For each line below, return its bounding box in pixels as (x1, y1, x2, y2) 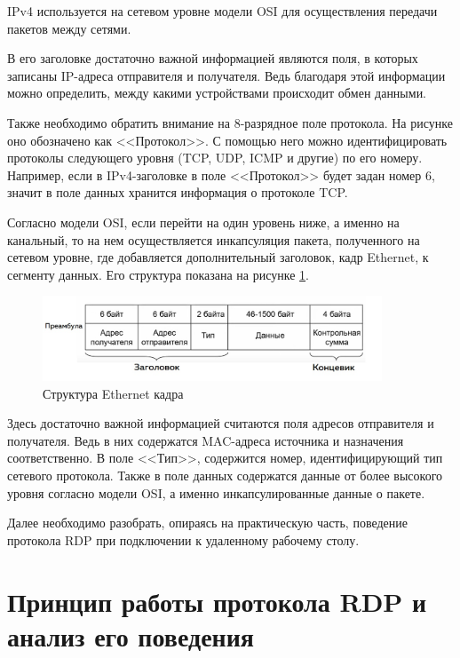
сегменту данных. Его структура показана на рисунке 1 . (7, 265, 309, 283)
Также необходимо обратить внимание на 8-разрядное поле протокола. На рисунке (7, 113, 453, 131)
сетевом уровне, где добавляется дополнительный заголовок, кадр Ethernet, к (7, 248, 429, 266)
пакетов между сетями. (7, 19, 131, 37)
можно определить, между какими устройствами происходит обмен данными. (7, 83, 427, 102)
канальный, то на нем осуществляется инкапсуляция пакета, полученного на (7, 230, 420, 249)
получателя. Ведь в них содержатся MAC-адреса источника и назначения (7, 431, 404, 449)
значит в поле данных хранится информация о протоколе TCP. (7, 183, 348, 202)
